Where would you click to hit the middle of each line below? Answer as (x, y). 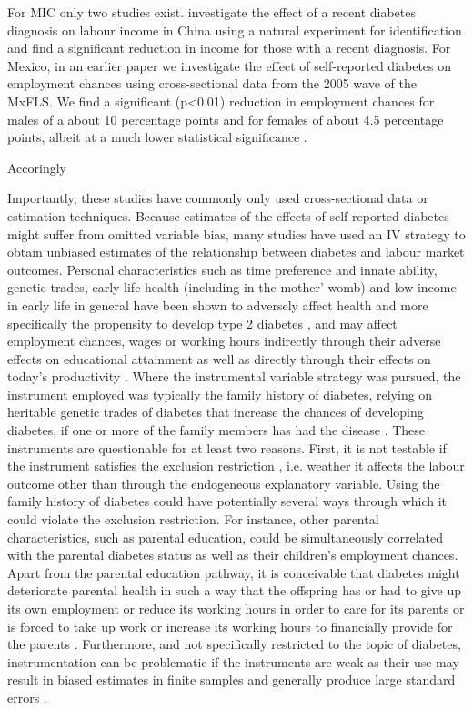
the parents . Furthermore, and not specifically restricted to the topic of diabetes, (234, 644)
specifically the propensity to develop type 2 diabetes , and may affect (202, 323)
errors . (27, 697)
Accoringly (37, 167)
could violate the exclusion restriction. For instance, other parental (193, 519)
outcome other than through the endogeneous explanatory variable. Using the (224, 483)
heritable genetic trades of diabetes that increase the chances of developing (216, 412)
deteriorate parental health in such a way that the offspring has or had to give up (234, 590)
